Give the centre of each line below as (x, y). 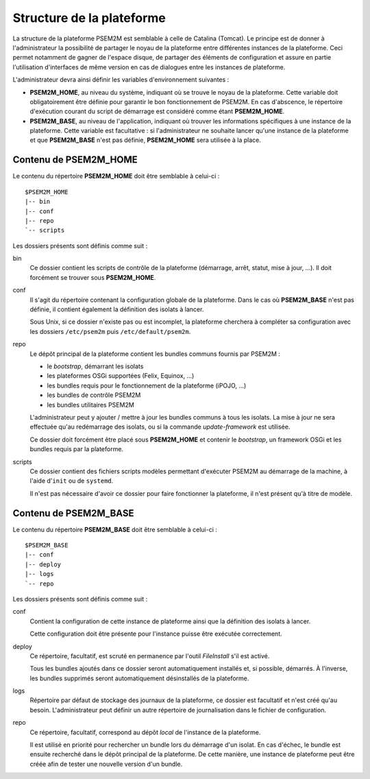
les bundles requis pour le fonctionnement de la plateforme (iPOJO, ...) (147, 385)
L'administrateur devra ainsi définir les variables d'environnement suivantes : (121, 80)
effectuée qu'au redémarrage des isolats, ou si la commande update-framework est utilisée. (160, 427)
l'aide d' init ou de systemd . (72, 481)
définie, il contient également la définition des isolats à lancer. (117, 309)
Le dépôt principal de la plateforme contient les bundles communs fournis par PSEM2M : (155, 354)
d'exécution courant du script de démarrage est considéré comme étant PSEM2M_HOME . (157, 111)
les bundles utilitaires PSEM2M (91, 405)
